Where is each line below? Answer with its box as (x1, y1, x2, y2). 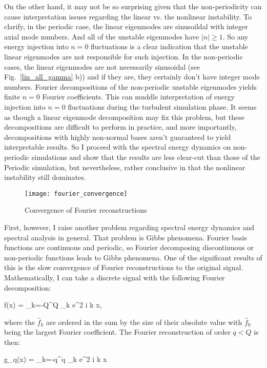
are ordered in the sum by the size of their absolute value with (46, 316, 242, 327)
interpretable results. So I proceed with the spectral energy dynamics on (4, 141, 231, 152)
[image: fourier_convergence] (25, 190, 128, 197)
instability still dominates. (4, 172, 86, 182)
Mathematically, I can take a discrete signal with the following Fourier (4, 272, 225, 282)
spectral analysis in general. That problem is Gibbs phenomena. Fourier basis (4, 232, 247, 242)
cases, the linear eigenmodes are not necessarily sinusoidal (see (4, 61, 200, 72)
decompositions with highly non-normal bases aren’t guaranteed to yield (4, 131, 231, 142)
